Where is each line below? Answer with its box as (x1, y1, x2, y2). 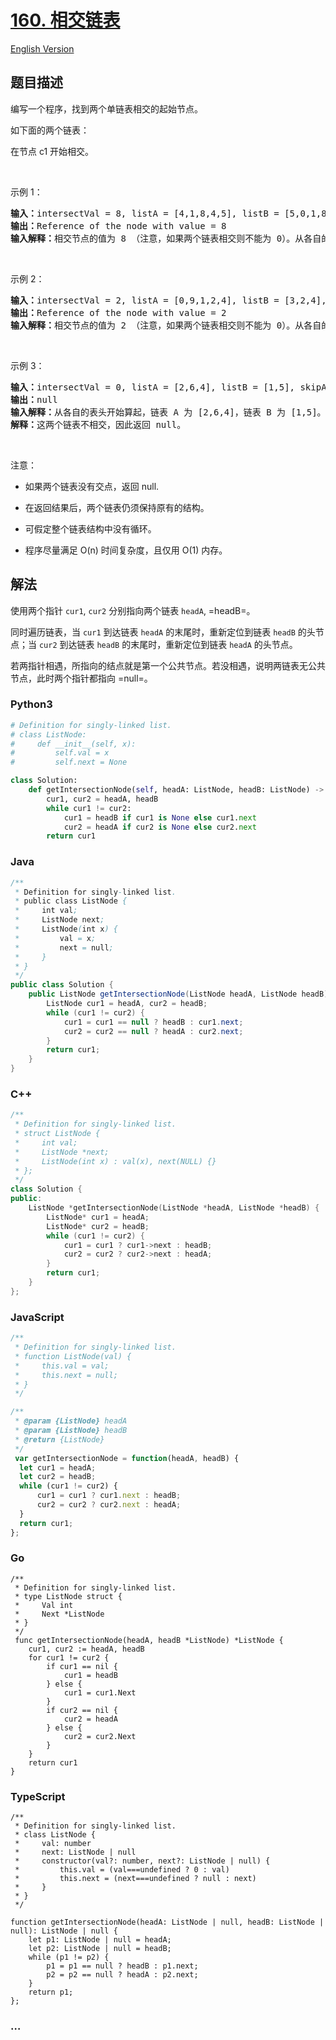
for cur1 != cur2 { (28, 1652, 110, 1663)
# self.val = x (10, 748, 110, 758)
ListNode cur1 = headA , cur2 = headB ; (46, 999, 208, 1009)
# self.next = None (10, 757, 128, 768)
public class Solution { (10, 980, 114, 990)
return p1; (28, 1987, 74, 1998)
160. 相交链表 (10, 9, 121, 32)
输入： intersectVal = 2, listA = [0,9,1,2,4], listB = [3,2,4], (10, 294, 327, 306)
